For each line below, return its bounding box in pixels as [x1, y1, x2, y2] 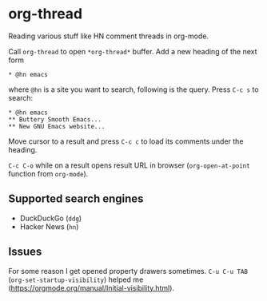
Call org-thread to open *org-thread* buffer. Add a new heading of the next [8, 46, 257, 56]
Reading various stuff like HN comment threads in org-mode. [8, 31, 209, 41]
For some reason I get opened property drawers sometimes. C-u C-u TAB [8, 266, 248, 275]
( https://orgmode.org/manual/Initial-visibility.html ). [8, 283, 174, 292]
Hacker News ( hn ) [19, 221, 79, 232]
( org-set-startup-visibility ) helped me [8, 275, 144, 284]
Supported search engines [8, 192, 144, 206]
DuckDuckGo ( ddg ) [19, 213, 82, 223]
